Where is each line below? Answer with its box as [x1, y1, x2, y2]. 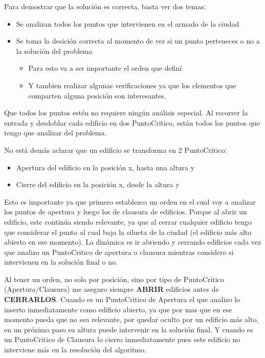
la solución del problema [16, 45, 93, 56]
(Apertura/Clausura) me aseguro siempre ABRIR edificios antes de [4, 284, 219, 294]
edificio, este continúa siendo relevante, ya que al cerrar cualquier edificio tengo [4, 216, 252, 227]
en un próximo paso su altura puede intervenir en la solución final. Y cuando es [4, 324, 253, 334]
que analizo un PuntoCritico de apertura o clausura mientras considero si [4, 246, 234, 257]
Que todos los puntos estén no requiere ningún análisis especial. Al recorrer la [4, 107, 248, 118]
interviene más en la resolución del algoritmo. [4, 344, 146, 355]
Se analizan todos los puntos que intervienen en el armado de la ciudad [16, 18, 239, 29]
